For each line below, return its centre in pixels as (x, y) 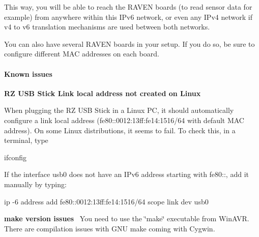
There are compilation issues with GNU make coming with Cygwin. (110, 228)
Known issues (28, 73)
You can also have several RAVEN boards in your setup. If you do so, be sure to (129, 43)
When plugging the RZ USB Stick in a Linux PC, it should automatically (119, 110)
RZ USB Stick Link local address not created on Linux (103, 93)
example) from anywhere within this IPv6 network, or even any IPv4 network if (128, 17)
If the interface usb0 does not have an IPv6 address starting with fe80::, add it (126, 174)
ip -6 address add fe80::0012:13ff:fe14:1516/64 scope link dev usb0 (106, 201)
